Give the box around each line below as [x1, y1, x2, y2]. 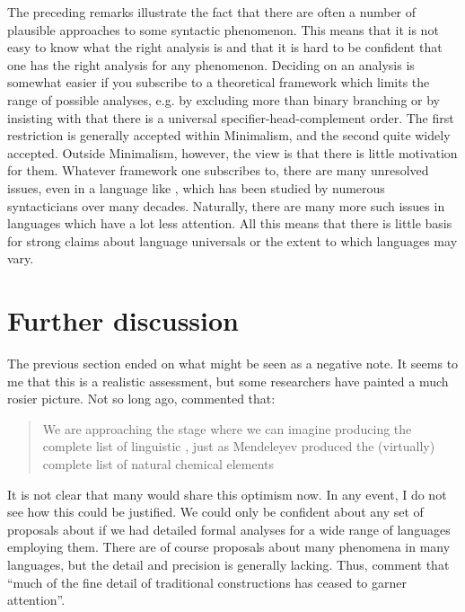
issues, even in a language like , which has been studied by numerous [7, 178, 385, 197]
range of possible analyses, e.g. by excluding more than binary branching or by [7, 90, 440, 109]
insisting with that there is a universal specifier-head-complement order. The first [7, 108, 454, 127]
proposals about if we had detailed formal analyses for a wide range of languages [7, 519, 451, 538]
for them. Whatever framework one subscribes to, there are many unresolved [7, 161, 429, 180]
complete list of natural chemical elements [42, 455, 275, 473]
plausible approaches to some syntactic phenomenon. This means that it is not [7, 20, 439, 39]
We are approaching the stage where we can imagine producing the [42, 419, 412, 438]
